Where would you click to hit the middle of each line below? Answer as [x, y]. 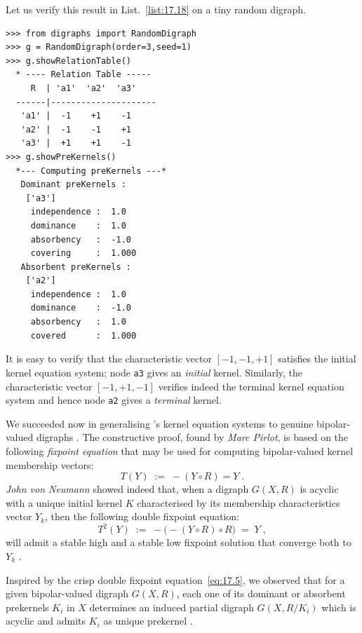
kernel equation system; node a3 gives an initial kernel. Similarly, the [154, 372]
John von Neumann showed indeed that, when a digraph [127, 489]
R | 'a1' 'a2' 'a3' [83, 88]
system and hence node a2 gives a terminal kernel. [114, 400]
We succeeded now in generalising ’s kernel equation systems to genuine [160, 423]
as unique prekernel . [148, 621]
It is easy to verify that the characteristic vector [109, 359]
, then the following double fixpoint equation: [142, 516]
